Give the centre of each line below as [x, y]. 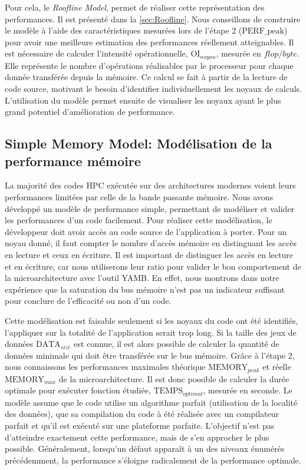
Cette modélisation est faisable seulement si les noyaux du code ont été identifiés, [152, 320]
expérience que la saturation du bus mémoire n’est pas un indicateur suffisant [145, 289]
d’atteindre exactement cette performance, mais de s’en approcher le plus [137, 437]
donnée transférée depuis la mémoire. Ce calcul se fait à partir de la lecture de [146, 77]
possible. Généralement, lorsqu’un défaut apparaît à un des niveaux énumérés [145, 449]
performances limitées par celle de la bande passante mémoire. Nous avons [139, 196]
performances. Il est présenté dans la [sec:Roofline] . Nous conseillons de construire [153, 19]
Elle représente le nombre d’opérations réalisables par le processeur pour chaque [149, 65]
